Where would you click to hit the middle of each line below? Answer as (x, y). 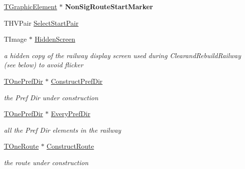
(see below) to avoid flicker (44, 65)
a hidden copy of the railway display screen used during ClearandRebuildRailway (122, 55)
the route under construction (46, 162)
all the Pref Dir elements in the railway (63, 130)
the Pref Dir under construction (51, 97)
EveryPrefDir (71, 114)
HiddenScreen (55, 39)
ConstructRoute (70, 146)
